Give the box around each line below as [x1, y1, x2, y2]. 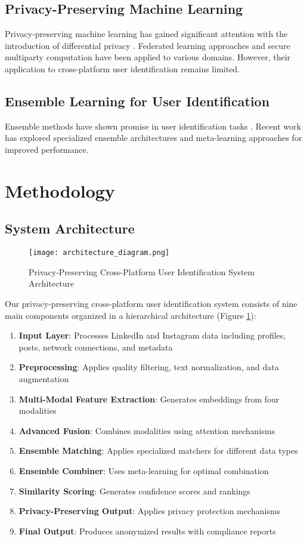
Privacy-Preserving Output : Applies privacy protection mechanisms [18, 505, 281, 517]
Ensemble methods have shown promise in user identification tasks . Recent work [5, 119, 301, 132]
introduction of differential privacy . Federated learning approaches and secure [5, 39, 291, 51]
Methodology [5, 178, 115, 202]
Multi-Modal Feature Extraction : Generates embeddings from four [18, 392, 280, 405]
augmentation [18, 372, 69, 385]
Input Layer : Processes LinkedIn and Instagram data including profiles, [18, 329, 286, 342]
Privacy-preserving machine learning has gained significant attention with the [5, 27, 288, 40]
